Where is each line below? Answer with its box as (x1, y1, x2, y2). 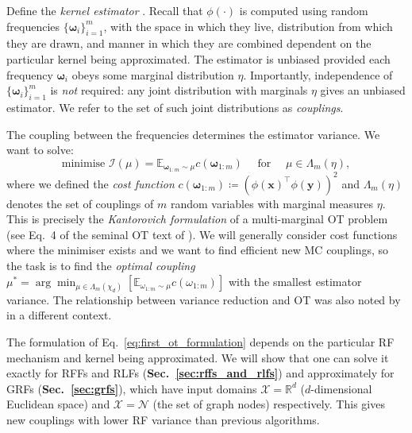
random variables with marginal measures (170, 195, 374, 211)
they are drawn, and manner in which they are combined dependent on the (6, 35, 372, 52)
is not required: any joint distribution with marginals (50, 82, 308, 99)
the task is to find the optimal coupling (6, 257, 195, 274)
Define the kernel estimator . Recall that (6, 2, 203, 18)
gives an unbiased (320, 82, 406, 99)
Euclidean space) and (6, 396, 110, 412)
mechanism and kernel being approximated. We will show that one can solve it (6, 349, 389, 365)
